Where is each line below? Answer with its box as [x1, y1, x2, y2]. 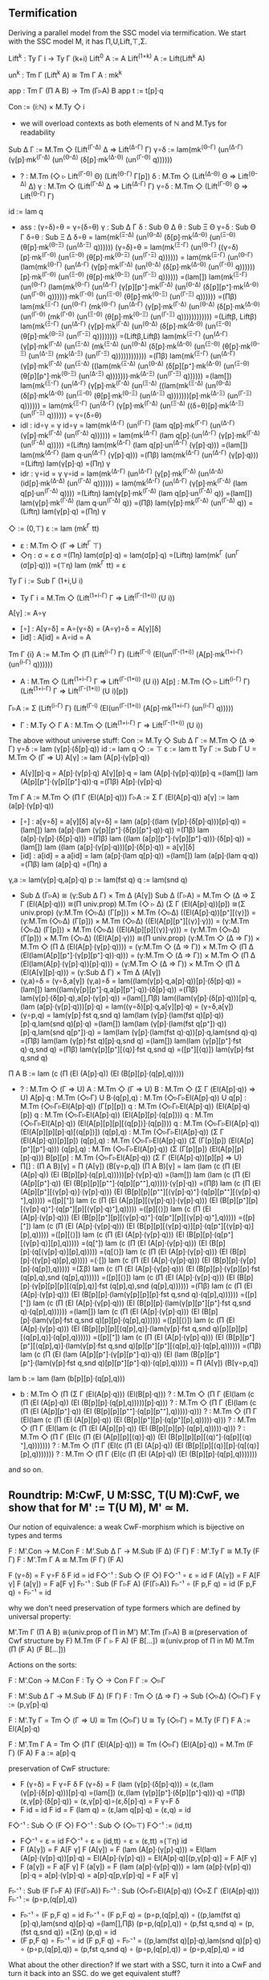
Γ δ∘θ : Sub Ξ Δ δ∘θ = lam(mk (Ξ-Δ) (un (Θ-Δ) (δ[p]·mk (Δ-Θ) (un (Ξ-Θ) [19, 231, 236, 242]
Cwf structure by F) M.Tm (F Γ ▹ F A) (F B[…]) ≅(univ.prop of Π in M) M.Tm [8, 1636, 255, 1646]
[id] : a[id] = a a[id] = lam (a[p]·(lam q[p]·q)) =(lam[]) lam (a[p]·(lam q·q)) [19, 851, 259, 861]
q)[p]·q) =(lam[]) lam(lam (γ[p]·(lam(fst [66, 1019, 194, 1029]
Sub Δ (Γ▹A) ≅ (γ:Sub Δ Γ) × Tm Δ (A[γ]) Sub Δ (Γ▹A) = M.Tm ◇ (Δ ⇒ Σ [19, 891, 256, 900]
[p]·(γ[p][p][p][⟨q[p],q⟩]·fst [19, 1281, 108, 1291]
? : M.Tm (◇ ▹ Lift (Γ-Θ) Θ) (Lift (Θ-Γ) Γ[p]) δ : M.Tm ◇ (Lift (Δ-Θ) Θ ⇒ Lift [19, 170, 249, 181]
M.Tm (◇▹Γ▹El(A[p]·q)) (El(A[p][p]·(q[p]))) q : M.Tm [43, 1110, 214, 1120]
